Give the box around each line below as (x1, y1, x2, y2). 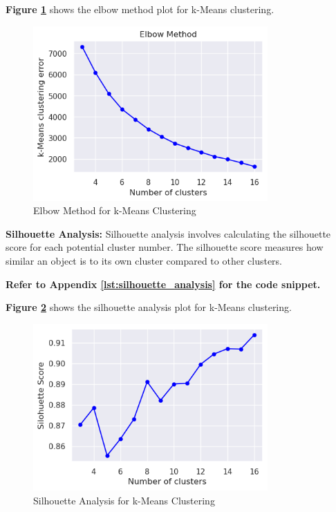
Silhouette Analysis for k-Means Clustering (33, 493, 215, 507)
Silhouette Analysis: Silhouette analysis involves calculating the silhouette (6, 226, 331, 240)
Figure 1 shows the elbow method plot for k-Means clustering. (6, 2, 274, 16)
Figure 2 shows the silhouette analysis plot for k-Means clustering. (6, 300, 292, 314)
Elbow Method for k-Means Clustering (33, 203, 196, 218)
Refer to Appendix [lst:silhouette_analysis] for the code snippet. (6, 276, 321, 291)
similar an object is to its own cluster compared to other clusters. (6, 253, 283, 267)
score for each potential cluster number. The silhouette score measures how (6, 240, 324, 254)
